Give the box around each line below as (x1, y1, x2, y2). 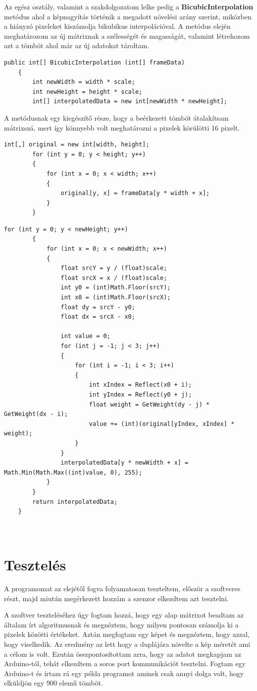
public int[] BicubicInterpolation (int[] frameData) (4, 59, 185, 66)
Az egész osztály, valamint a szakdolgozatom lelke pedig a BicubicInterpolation (4, 1, 254, 11)
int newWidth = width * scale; (32, 78, 135, 86)
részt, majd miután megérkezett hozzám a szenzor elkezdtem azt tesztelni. (4, 593, 229, 603)
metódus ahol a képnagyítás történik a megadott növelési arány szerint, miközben (4, 11, 252, 21)
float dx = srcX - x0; (60, 313, 135, 321)
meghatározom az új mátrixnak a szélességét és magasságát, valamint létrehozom (4, 30, 250, 41)
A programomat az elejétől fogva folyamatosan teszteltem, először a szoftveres (4, 583, 241, 593)
